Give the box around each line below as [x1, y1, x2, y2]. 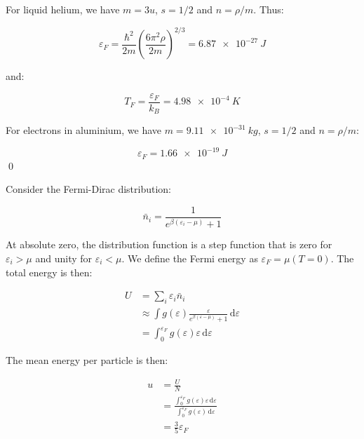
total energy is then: [6, 264, 93, 279]
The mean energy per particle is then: [6, 352, 168, 367]
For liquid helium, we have [6, 2, 120, 16]
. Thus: [253, 2, 284, 16]
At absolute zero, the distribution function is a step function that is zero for [6, 237, 332, 252]
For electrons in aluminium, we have [6, 123, 162, 137]
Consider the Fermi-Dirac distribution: [6, 182, 172, 196]
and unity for [35, 251, 93, 265]
